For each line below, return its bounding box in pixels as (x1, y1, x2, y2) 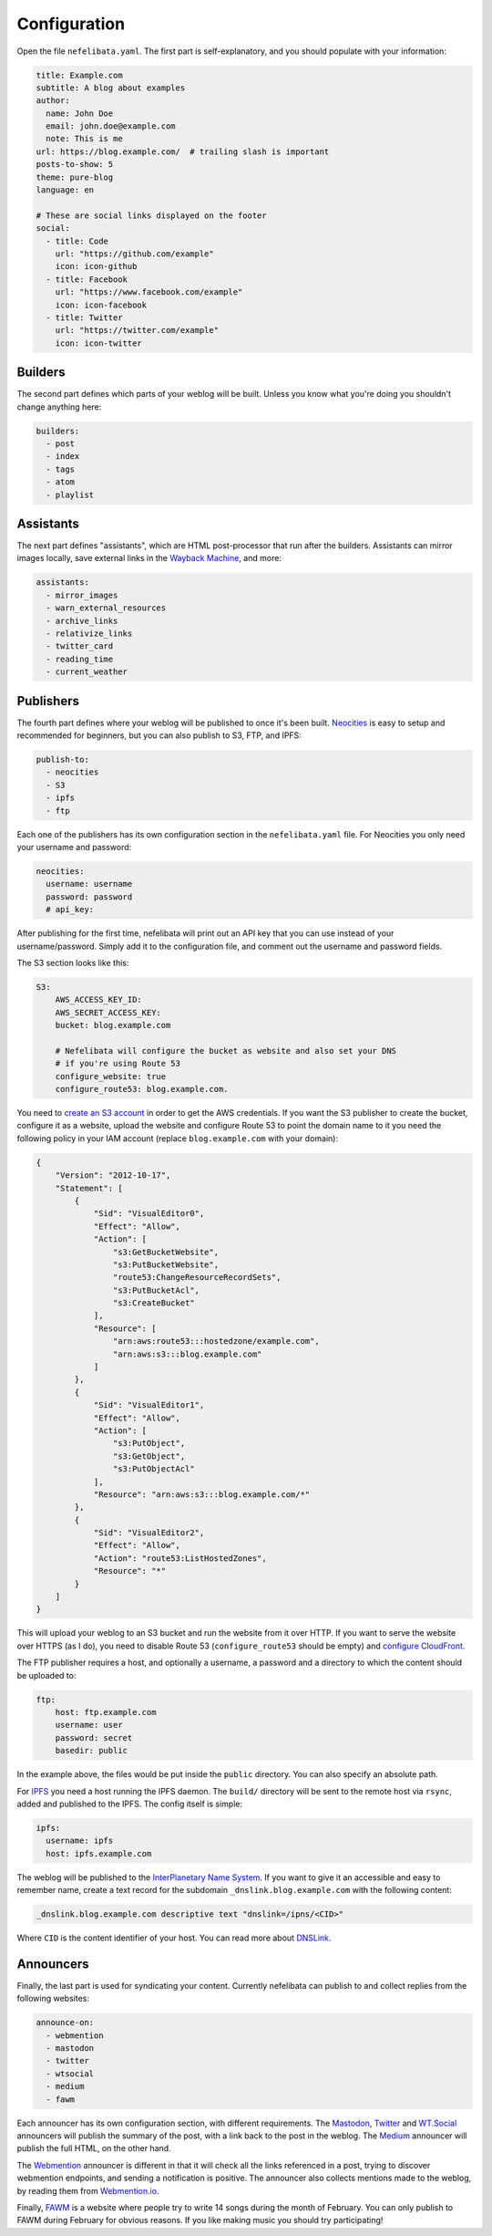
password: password (46, 891, 133, 902)
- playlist (46, 489, 95, 500)
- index (46, 452, 80, 462)
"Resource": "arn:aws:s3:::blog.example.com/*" (93, 1489, 311, 1500)
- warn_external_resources (46, 603, 167, 613)
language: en (36, 185, 95, 195)
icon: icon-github (55, 261, 138, 272)
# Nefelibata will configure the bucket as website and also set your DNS (55, 1045, 396, 1056)
